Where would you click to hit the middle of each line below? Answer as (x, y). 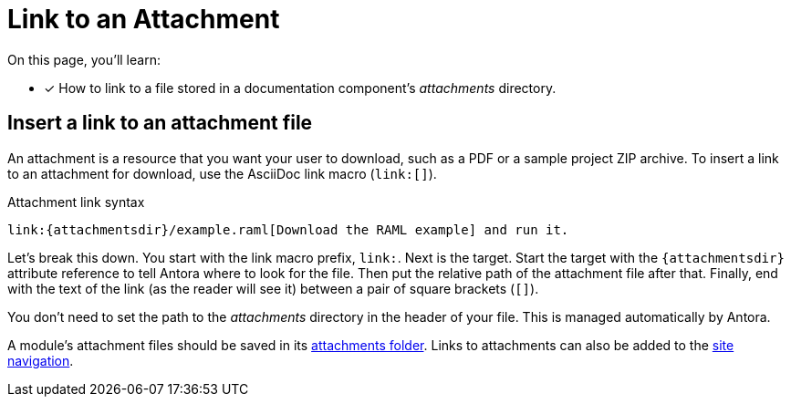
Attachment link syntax (76, 202)
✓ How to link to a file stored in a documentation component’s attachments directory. (300, 88)
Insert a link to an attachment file (160, 123)
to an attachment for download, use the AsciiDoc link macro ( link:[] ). (222, 173)
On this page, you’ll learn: (84, 59)
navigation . (41, 360)
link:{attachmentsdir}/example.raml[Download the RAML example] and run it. (288, 229)
